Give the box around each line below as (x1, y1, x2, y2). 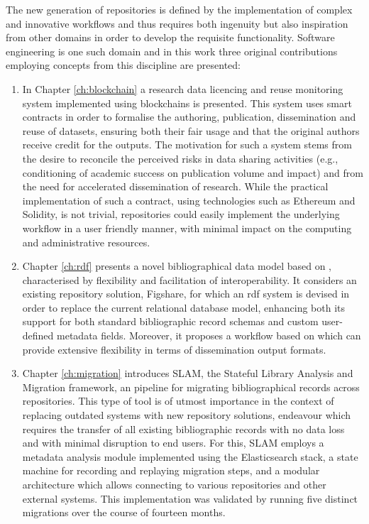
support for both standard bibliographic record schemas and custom (22, 314, 319, 329)
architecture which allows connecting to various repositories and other (22, 477, 326, 491)
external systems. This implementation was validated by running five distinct (22, 491, 358, 506)
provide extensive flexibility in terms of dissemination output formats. (22, 342, 326, 356)
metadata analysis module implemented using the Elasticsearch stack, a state (22, 449, 358, 464)
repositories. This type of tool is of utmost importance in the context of (22, 393, 334, 408)
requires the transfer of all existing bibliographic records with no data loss (22, 421, 345, 436)
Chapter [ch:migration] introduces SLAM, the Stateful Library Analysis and (22, 366, 353, 381)
